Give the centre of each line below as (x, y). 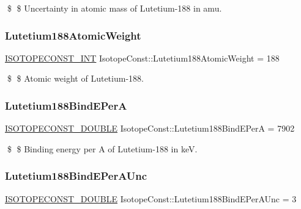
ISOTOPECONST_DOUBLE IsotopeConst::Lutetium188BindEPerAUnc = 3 (151, 198)
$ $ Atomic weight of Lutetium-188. (75, 78)
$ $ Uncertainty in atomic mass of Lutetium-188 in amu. (114, 8)
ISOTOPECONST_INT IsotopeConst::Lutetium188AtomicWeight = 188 (142, 58)
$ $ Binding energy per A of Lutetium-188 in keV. (102, 148)
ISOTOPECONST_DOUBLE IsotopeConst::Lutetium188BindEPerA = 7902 (150, 128)
